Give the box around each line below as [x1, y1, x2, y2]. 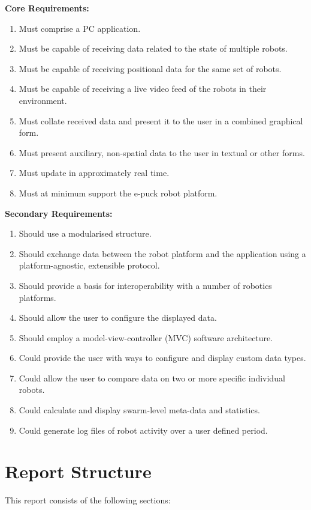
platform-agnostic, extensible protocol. [19, 259, 160, 272]
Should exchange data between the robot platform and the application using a [19, 247, 306, 260]
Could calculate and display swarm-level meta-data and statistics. [19, 404, 260, 416]
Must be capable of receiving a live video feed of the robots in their [19, 82, 267, 95]
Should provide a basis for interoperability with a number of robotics [19, 279, 272, 291]
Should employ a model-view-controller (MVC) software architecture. [19, 331, 273, 344]
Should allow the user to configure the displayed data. [19, 311, 217, 324]
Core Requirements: [5, 2, 89, 14]
